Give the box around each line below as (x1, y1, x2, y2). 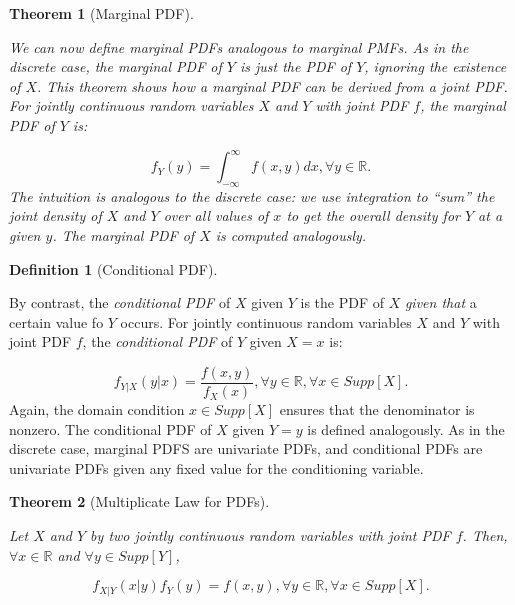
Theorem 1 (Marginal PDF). (9, 3, 194, 23)
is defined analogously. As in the (307, 418, 505, 439)
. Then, (462, 525, 508, 546)
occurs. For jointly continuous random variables (120, 311, 412, 332)
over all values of (163, 205, 269, 226)
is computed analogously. (215, 225, 367, 246)
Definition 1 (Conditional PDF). (9, 258, 218, 279)
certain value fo (9, 311, 104, 332)
